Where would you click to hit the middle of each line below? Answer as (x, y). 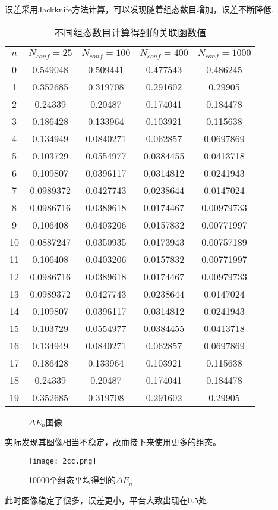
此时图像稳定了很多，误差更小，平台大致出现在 (96, 500)
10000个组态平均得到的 (72, 480)
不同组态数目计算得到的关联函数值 (130, 32)
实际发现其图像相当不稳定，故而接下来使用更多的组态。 (113, 442)
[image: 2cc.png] (63, 461)
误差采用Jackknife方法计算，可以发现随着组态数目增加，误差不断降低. (139, 9)
